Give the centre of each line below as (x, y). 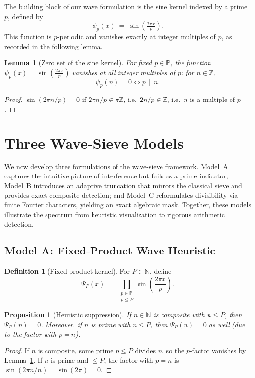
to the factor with (31, 334)
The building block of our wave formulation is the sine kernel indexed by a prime (126, 6)
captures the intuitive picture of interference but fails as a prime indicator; (116, 176)
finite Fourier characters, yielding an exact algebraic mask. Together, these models (128, 205)
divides (145, 350)
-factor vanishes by (218, 350)
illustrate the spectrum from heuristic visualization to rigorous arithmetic (115, 214)
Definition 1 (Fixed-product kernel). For (67, 271)
